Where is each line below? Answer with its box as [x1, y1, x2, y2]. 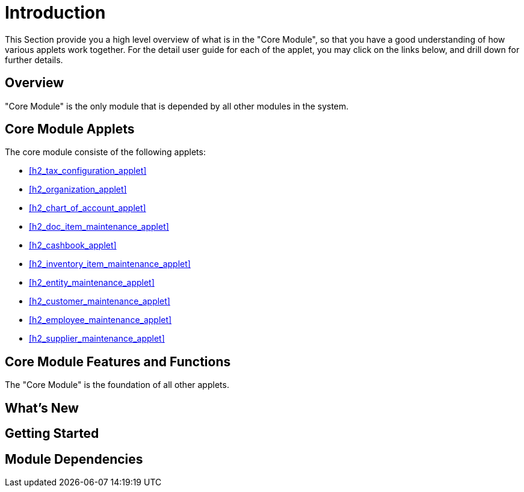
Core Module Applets [5, 121, 135, 137]
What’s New [5, 400, 79, 416]
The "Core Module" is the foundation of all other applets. [5, 380, 229, 390]
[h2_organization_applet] [29, 184, 127, 195]
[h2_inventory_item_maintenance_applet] [29, 259, 191, 269]
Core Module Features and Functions [5, 354, 231, 369]
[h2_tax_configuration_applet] [29, 165, 147, 176]
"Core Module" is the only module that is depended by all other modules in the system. [5, 100, 349, 111]
